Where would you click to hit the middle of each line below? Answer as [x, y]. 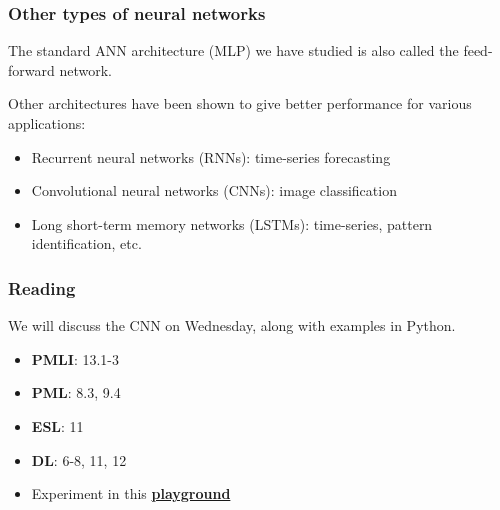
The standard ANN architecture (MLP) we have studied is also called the [233, 50]
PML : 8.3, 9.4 [76, 392]
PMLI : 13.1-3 [75, 358]
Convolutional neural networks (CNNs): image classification [214, 190]
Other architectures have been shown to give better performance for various [240, 103]
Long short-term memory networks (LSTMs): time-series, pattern [232, 223]
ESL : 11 [57, 425]
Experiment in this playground [131, 493]
